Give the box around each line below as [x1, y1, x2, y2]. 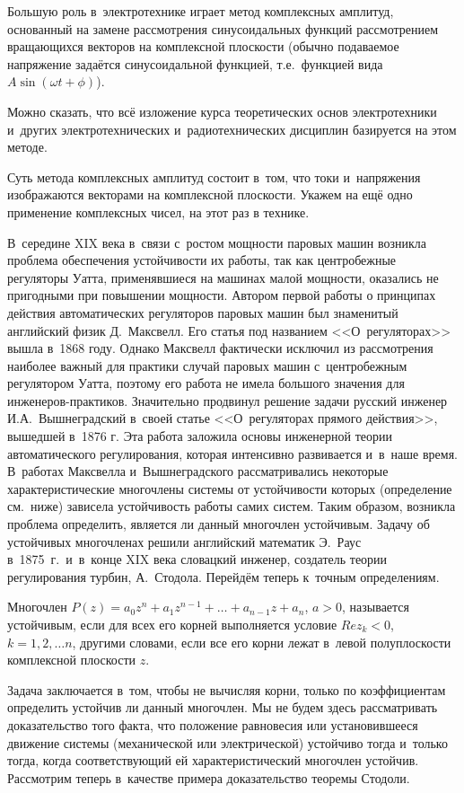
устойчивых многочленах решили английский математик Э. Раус [7, 532, 362, 551]
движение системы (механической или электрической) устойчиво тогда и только [7, 733, 448, 752]
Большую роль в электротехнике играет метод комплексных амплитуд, [7, 2, 394, 20]
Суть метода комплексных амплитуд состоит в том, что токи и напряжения [7, 167, 421, 186]
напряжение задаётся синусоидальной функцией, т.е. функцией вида [7, 54, 383, 73]
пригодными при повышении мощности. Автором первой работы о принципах [7, 286, 436, 304]
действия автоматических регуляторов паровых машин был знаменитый [7, 303, 398, 322]
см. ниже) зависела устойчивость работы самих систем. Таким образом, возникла [7, 497, 456, 515]
